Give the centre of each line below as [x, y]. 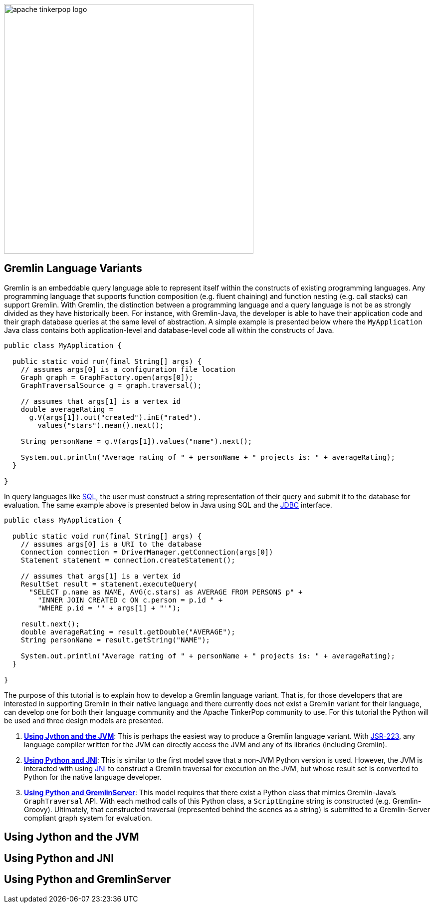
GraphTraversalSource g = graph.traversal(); [111, 385]
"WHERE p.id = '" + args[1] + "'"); [109, 608]
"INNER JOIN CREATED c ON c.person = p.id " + [130, 600]
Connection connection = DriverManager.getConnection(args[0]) [147, 552]
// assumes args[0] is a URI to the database [111, 544]
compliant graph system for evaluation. [88, 818]
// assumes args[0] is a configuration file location [128, 369]
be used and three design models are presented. [84, 720]
